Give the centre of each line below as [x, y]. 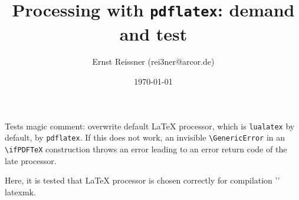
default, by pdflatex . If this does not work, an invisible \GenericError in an [145, 137]
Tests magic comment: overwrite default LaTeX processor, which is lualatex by [150, 126]
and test [153, 33]
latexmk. [20, 191]
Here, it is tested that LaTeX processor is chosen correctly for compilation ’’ [142, 180]
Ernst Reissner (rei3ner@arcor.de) [153, 61]
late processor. [31, 160]
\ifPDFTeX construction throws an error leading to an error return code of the [146, 149]
